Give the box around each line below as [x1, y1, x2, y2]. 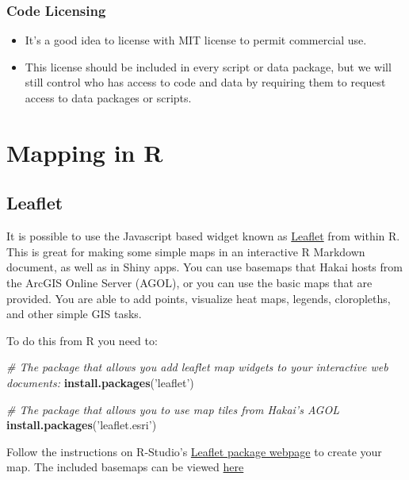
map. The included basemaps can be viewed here [6, 459, 244, 475]
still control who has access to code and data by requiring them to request [25, 74, 386, 90]
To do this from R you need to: [6, 332, 158, 348]
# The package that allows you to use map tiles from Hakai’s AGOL [6, 401, 339, 417]
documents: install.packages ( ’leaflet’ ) [6, 374, 194, 390]
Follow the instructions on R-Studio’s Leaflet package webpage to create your [6, 443, 382, 459]
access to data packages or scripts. [25, 90, 192, 106]
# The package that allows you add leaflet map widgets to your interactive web [6, 359, 388, 375]
